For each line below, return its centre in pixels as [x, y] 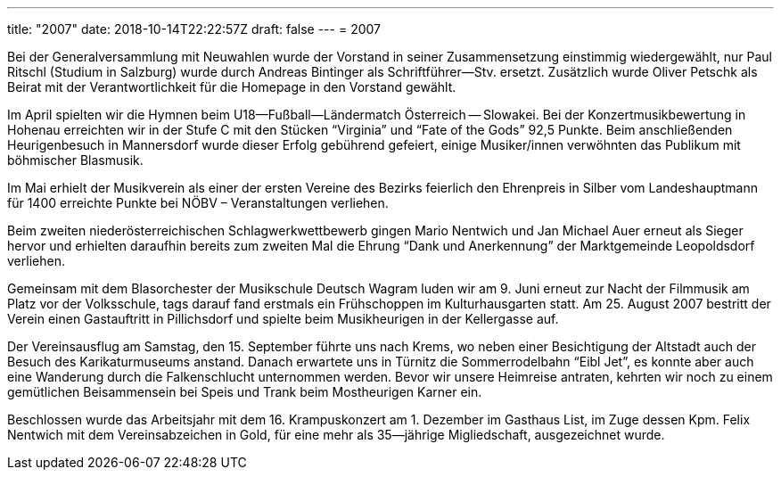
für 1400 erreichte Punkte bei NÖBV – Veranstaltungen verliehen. [198, 203]
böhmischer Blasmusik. [75, 160]
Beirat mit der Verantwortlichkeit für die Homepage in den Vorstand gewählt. [232, 87]
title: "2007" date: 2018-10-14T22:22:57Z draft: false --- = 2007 [194, 29]
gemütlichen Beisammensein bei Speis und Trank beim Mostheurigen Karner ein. [245, 392]
